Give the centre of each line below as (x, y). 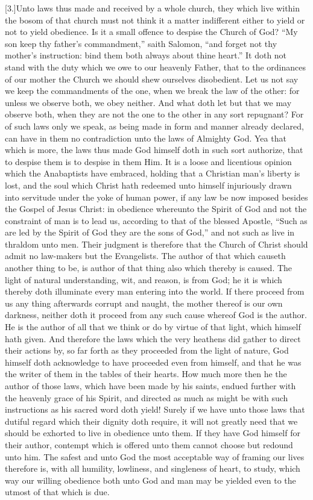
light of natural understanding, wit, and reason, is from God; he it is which (144, 279)
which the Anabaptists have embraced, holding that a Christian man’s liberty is (153, 173)
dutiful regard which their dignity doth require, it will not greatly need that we (151, 421)
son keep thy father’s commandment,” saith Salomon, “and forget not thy (141, 43)
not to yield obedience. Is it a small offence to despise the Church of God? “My (151, 32)
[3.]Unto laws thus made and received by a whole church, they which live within (153, 8)
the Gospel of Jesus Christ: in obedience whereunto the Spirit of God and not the (156, 209)
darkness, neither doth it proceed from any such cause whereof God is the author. (156, 315)
